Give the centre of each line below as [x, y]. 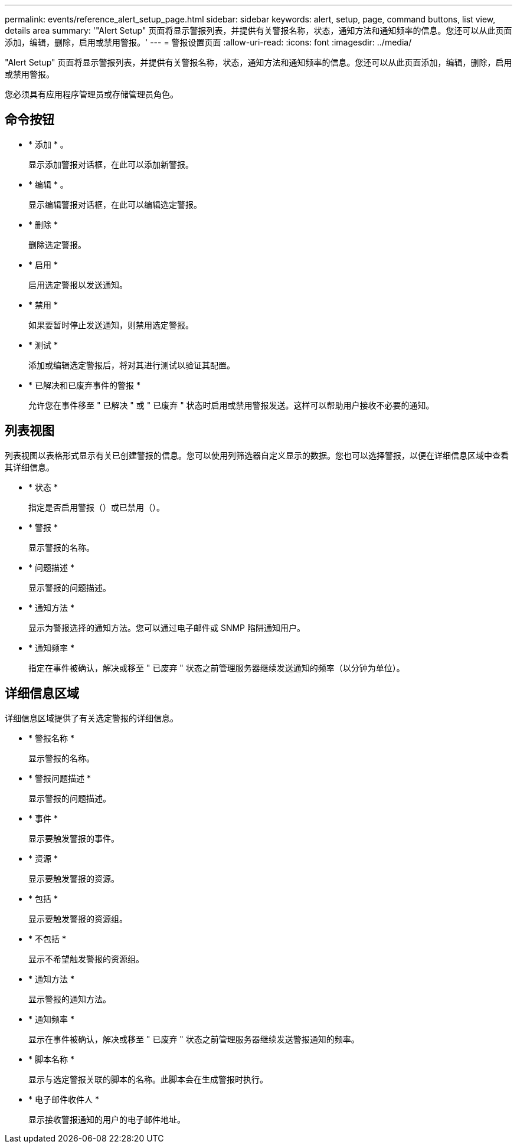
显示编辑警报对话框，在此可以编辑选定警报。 [115, 204]
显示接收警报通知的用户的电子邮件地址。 [107, 1119]
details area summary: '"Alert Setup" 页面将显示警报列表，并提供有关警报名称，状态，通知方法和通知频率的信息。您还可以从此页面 [258, 30]
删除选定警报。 [57, 244]
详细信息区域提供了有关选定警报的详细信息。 [91, 718]
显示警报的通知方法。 [70, 999]
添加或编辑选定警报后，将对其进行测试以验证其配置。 [132, 365]
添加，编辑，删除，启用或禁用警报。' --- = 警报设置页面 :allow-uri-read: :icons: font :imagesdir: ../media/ [208, 42]
